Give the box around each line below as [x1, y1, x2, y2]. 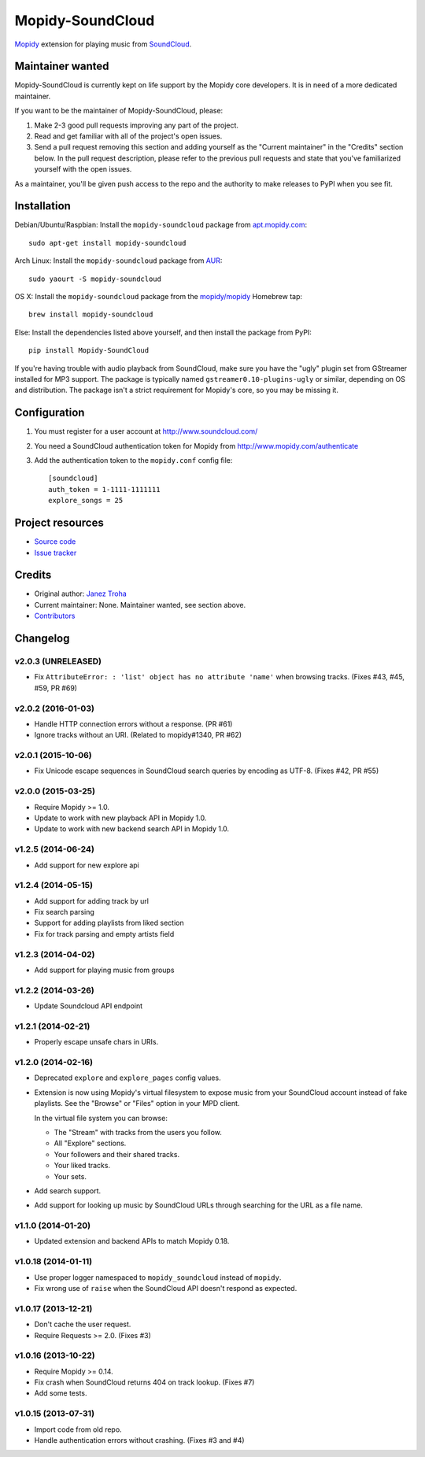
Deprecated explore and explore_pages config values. [34, 1073, 221, 1082]
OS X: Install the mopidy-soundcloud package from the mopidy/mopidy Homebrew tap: [14, 292, 303, 301]
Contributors [34, 611, 76, 621]
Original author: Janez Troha [34, 589, 128, 598]
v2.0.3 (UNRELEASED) [14, 656, 102, 667]
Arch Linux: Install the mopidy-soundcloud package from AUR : [14, 256, 223, 265]
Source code [34, 537, 76, 546]
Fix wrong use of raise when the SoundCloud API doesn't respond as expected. [34, 1283, 297, 1292]
